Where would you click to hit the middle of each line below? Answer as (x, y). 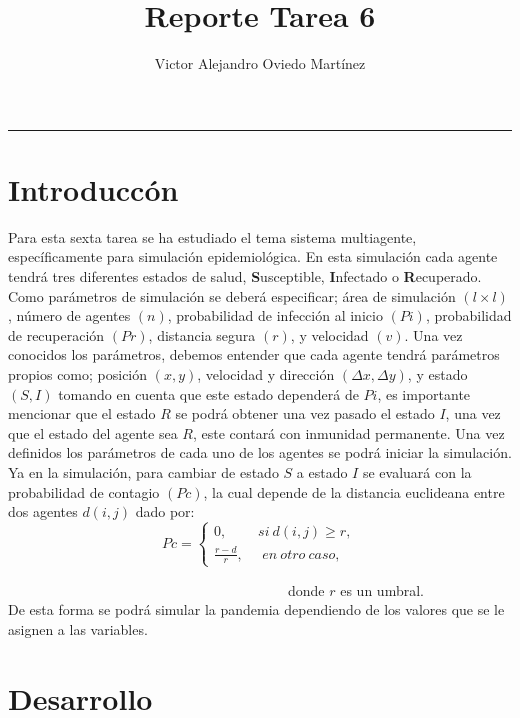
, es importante (424, 393)
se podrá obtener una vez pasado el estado (305, 413)
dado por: (165, 511)
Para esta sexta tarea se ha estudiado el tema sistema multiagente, (212, 236)
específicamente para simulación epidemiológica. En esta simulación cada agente (253, 256)
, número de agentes (69, 315)
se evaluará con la (417, 471)
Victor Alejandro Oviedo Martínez (260, 63)
